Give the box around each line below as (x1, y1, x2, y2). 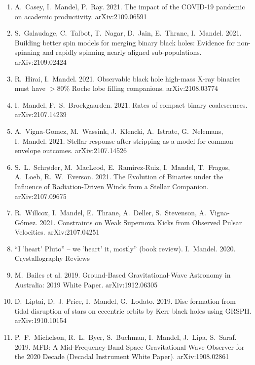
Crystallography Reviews (14, 253, 90, 263)
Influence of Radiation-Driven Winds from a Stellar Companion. (14, 181, 209, 191)
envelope (14, 145, 40, 156)
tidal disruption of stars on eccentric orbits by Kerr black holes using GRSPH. (14, 305, 252, 316)
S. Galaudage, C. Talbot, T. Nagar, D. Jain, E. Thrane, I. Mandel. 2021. (14, 28, 242, 38)
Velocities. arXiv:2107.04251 (14, 227, 100, 237)
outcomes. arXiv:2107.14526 (42, 145, 127, 156)
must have (14, 83, 46, 93)
